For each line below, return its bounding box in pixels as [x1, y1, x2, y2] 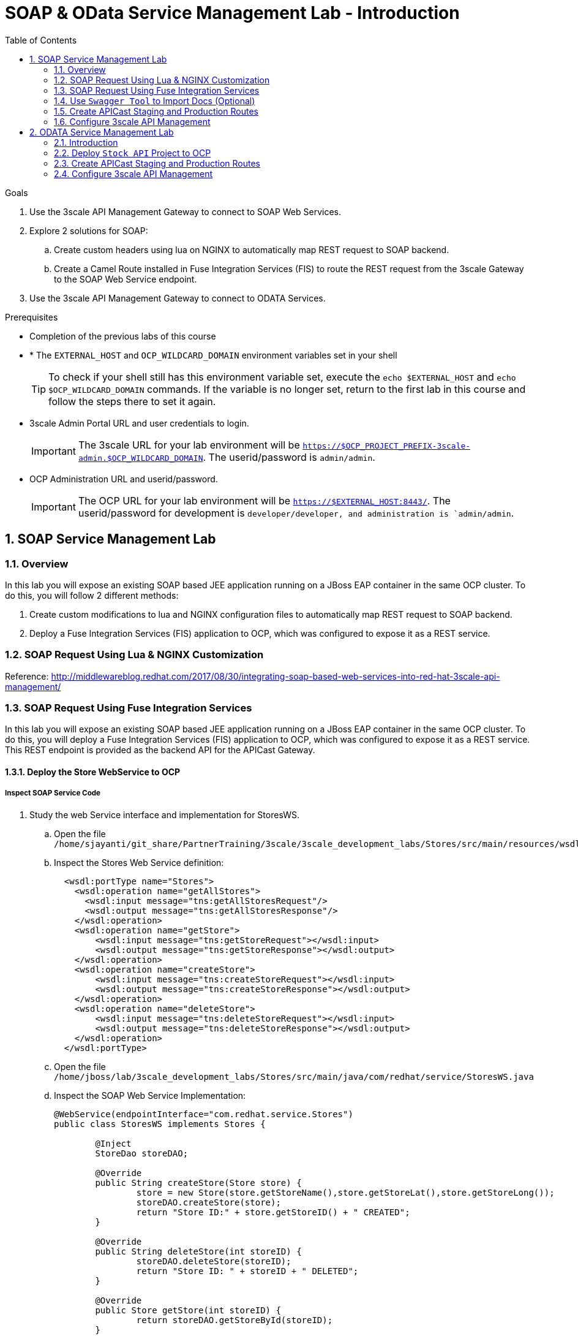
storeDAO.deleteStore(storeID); [136, 1256, 291, 1266]
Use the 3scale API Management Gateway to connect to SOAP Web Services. [29, 206, 342, 217]
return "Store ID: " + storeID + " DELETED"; [136, 1266, 359, 1276]
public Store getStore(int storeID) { [95, 1305, 281, 1315]
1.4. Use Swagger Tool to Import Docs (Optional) [54, 95, 255, 106]
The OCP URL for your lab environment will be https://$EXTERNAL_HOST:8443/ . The [78, 494, 451, 507]
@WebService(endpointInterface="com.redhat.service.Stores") [54, 1109, 353, 1119]
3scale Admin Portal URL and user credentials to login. [29, 417, 249, 428]
